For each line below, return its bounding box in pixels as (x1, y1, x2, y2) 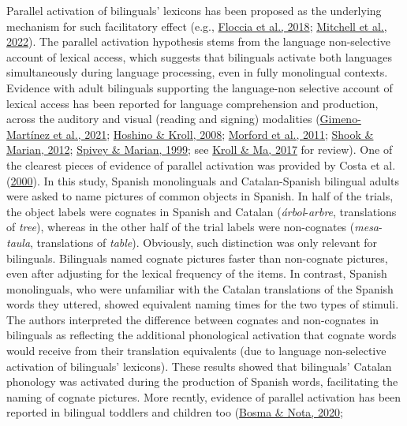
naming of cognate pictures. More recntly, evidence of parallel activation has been (6, 388, 401, 405)
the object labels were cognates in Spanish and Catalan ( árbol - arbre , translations (6, 203, 397, 219)
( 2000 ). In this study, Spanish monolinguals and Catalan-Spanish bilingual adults (6, 172, 399, 189)
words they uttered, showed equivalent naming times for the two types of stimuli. (6, 296, 399, 312)
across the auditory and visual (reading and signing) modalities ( (6, 110, 320, 127)
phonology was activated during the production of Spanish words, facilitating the (6, 373, 398, 390)
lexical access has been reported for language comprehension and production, (6, 95, 379, 111)
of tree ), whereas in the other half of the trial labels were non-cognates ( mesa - (6, 219, 383, 235)
